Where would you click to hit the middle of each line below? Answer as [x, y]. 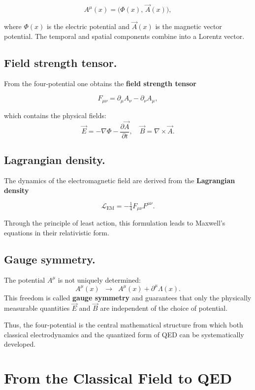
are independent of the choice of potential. [164, 308]
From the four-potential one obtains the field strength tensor [100, 83]
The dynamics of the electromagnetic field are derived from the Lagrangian [120, 180]
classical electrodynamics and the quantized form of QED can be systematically [124, 334]
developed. [20, 344]
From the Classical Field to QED [118, 377]
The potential [25, 279]
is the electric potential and [88, 26]
